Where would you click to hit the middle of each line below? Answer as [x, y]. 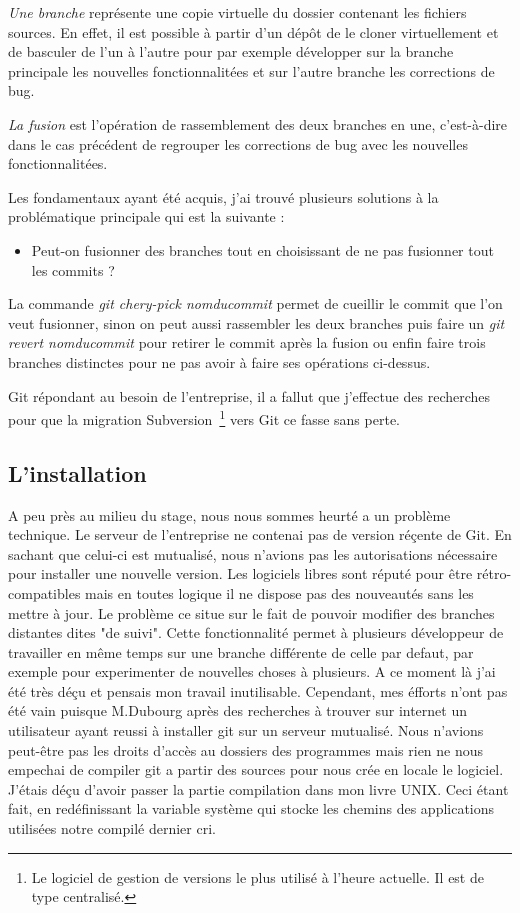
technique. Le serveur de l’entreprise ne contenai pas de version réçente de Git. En [260, 534]
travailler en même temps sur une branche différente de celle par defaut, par [241, 651]
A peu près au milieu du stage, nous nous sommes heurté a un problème [229, 514]
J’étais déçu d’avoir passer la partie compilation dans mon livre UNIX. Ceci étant [258, 788]
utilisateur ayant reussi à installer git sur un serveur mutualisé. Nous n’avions [246, 730]
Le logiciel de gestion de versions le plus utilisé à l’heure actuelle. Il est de [257, 876]
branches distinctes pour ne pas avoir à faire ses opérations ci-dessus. [219, 361]
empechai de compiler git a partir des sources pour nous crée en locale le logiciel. [256, 769]
